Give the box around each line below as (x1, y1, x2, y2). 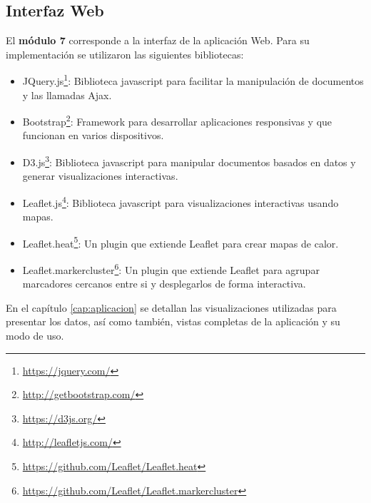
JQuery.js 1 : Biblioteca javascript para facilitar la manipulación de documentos (22, 71, 364, 88)
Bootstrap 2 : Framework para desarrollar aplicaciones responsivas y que (22, 112, 332, 128)
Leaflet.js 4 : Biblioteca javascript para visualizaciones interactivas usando (22, 193, 339, 210)
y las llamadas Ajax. (22, 87, 112, 102)
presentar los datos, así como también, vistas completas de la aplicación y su (6, 314, 340, 329)
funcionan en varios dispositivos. (22, 128, 164, 143)
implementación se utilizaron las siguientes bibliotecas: (6, 46, 244, 61)
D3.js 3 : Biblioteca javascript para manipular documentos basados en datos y (22, 153, 356, 169)
